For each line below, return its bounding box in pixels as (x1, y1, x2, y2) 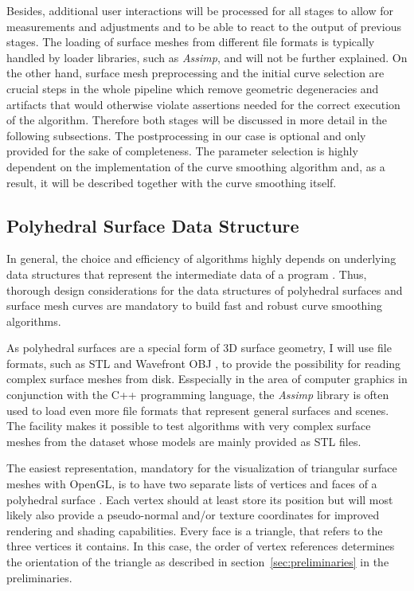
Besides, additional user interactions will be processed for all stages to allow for (6, 2, 393, 18)
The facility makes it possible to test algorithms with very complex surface (6, 417, 371, 434)
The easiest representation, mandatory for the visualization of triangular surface (6, 460, 397, 476)
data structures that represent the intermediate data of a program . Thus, (6, 265, 367, 282)
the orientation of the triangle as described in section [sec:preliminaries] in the (6, 554, 389, 570)
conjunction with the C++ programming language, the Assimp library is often (6, 386, 389, 403)
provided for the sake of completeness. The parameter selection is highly (6, 143, 358, 159)
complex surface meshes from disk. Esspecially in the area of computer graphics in (6, 370, 408, 387)
